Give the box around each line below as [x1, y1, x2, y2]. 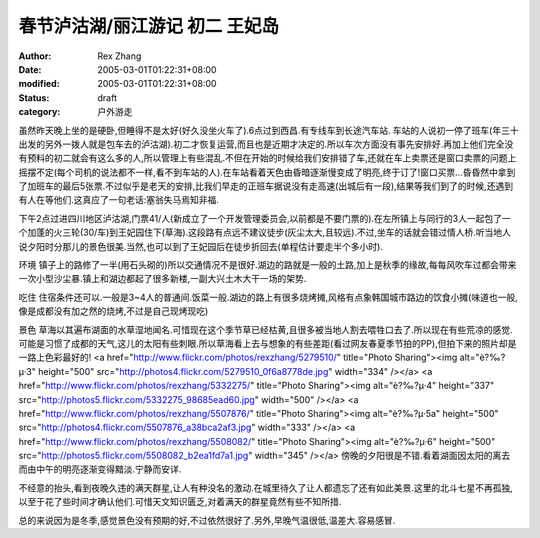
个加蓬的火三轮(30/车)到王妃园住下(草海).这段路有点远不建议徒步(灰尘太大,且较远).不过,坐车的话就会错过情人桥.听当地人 [18, 226, 512, 239]
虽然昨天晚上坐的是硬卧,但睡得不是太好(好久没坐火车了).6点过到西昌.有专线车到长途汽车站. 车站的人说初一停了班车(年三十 [18, 124, 519, 136]
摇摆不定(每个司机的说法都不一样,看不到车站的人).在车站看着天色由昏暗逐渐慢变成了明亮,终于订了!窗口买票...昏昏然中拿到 [18, 166, 516, 178]
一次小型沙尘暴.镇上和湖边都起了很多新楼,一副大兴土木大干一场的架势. [18, 273, 307, 285]
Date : [18, 63, 42, 75]
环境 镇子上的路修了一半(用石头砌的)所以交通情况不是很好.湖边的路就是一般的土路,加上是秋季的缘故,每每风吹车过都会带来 [18, 259, 517, 271]
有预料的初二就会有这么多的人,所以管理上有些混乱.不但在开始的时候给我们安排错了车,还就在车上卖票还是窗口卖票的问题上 [18, 152, 517, 164]
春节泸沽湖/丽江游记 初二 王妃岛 [18, 15, 280, 37]
